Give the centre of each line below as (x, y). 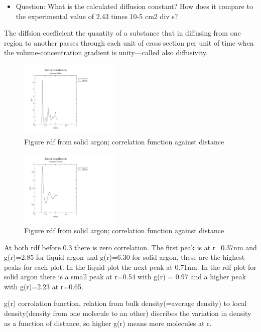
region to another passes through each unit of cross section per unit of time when (129, 42)
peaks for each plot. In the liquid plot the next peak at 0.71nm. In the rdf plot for (130, 267)
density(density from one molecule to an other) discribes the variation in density (128, 313)
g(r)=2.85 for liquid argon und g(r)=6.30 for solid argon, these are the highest (124, 257)
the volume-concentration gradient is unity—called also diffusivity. (106, 52)
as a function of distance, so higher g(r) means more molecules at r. (108, 323)
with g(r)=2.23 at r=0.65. (44, 286)
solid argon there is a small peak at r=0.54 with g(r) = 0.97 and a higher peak (125, 277)
